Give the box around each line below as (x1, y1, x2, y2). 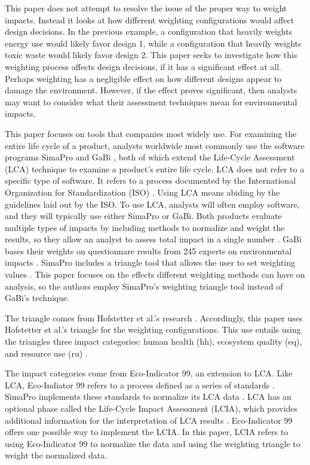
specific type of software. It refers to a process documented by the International (5, 174, 296, 187)
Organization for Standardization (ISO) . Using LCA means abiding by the (5, 186, 280, 198)
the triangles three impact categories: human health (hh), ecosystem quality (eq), (5, 335, 302, 348)
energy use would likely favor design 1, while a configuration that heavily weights (5, 37, 302, 49)
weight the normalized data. (5, 449, 108, 461)
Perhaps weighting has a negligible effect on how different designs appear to (5, 72, 282, 84)
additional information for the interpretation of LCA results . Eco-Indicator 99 (5, 414, 293, 426)
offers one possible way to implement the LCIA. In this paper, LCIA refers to (5, 426, 288, 438)
